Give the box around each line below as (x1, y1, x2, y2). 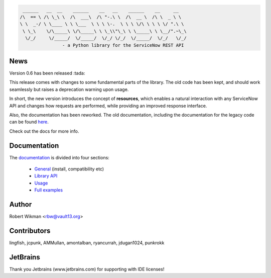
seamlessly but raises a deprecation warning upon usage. (9, 86, 129, 92)
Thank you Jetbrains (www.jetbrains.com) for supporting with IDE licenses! (9, 266, 165, 272)
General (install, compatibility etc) (34, 166, 104, 172)
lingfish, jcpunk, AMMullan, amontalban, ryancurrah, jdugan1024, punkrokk (9, 240, 165, 246)
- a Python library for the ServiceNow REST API (62, 42, 184, 48)
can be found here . (9, 119, 49, 125)
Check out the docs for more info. (9, 128, 79, 134)
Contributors (9, 226, 51, 235)
